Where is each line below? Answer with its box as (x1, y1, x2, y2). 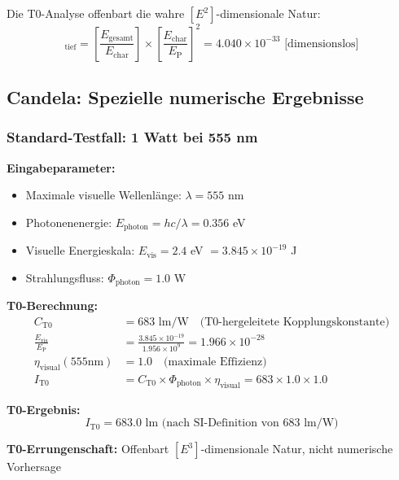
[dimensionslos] (284, 37, 359, 50)
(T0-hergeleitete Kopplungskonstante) (199, 316, 390, 328)
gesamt (108, 34, 134, 43)
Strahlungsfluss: (25, 268, 104, 286)
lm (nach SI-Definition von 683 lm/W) (145, 417, 339, 430)
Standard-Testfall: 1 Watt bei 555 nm (7, 127, 258, 147)
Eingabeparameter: (7, 159, 116, 176)
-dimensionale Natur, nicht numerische (200, 440, 393, 457)
